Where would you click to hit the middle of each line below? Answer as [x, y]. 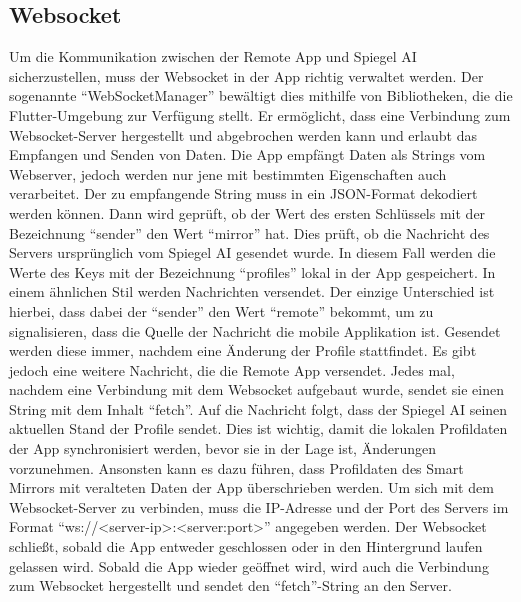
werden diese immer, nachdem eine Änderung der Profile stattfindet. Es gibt [243, 350]
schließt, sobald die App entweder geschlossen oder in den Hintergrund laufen [246, 546]
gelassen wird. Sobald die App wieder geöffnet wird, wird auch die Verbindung [249, 565]
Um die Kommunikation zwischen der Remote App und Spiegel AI [213, 56]
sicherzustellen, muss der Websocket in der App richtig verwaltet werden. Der [246, 75]
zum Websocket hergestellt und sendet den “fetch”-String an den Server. [230, 585]
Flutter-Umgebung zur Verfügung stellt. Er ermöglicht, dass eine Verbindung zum [260, 114]
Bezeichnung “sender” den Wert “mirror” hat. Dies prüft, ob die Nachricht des [249, 232]
